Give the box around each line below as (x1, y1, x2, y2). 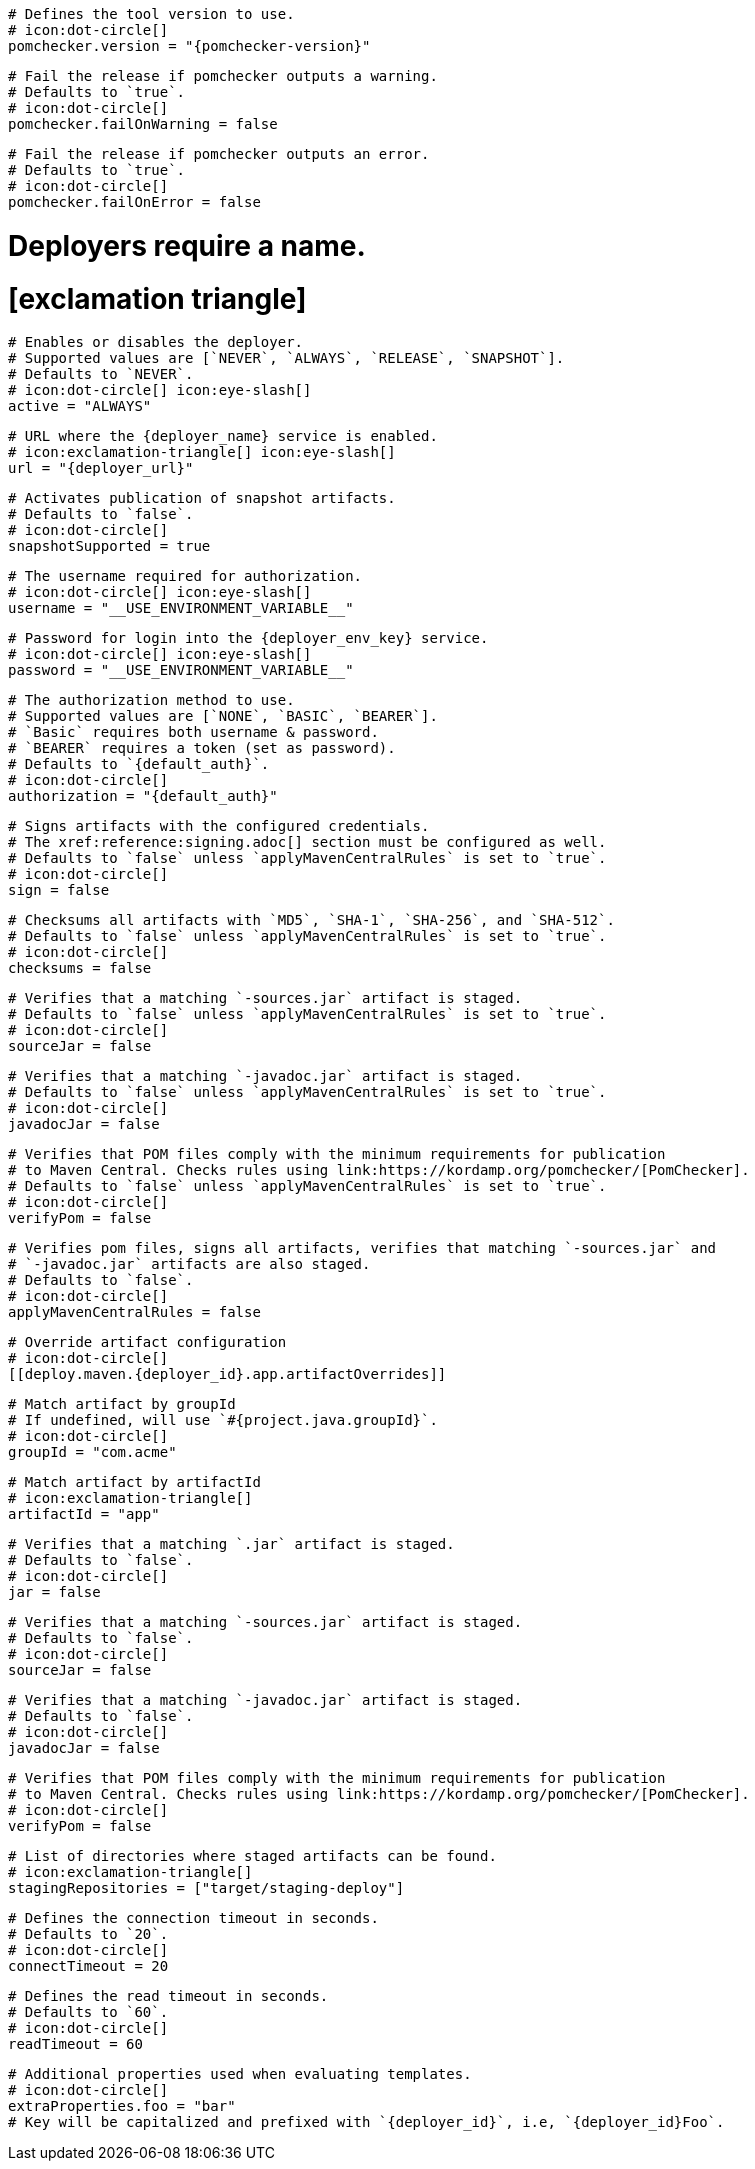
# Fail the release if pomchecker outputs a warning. (8, 68, 438, 84)
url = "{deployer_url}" (8, 460, 194, 477)
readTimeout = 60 (8, 2036, 143, 2053)
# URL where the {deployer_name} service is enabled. (8, 428, 438, 445)
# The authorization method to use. (8, 692, 295, 709)
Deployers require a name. (8, 228, 366, 263)
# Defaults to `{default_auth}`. (8, 756, 270, 773)
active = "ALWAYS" (8, 398, 152, 415)
